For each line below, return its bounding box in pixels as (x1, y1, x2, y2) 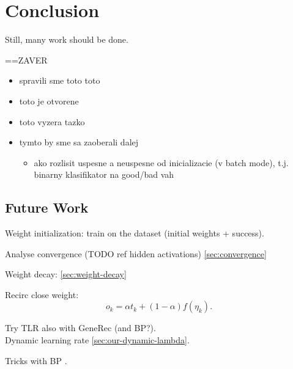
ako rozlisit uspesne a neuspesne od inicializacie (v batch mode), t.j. (34, 156, 289, 169)
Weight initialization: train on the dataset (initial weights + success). (5, 227, 264, 239)
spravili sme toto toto (19, 74, 100, 87)
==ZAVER (5, 53, 48, 66)
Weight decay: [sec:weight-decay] (5, 268, 127, 280)
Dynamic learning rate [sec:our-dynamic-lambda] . (5, 334, 190, 346)
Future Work (5, 198, 89, 217)
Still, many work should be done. (5, 33, 128, 46)
